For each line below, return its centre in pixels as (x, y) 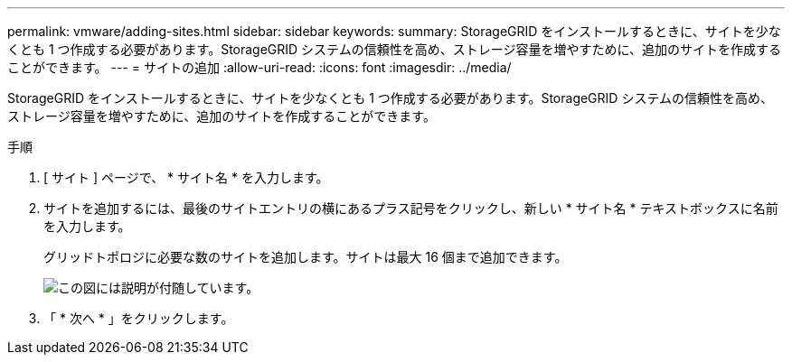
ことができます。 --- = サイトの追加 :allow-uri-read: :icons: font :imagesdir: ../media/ (259, 67)
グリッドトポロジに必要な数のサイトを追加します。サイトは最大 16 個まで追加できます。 (306, 257)
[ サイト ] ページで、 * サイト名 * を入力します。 (186, 177)
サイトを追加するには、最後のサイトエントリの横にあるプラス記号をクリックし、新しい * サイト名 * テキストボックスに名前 (411, 208)
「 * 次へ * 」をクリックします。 (139, 318)
